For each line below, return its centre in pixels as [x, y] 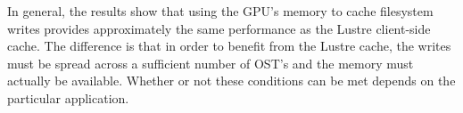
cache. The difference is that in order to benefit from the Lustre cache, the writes [229, 46]
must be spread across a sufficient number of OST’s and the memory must [211, 63]
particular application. [68, 97]
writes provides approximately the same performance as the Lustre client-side [219, 28]
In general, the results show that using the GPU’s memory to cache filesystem [220, 11]
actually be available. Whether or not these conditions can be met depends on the [231, 81]
